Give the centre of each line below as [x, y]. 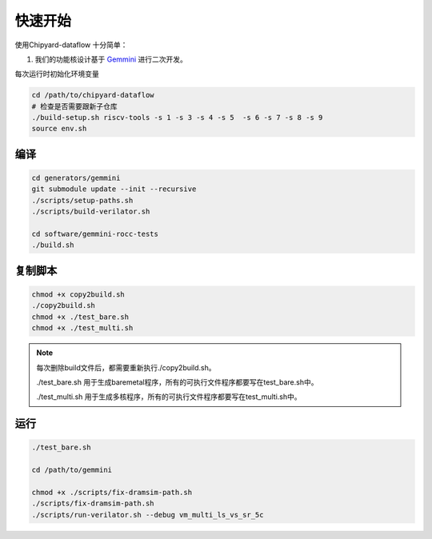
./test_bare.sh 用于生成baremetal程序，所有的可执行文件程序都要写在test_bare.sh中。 [177, 382]
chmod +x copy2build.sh [78, 295]
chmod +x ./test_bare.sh [80, 317]
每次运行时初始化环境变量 [57, 74]
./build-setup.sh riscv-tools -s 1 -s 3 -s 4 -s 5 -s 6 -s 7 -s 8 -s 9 [177, 118]
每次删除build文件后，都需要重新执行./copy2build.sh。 [126, 367]
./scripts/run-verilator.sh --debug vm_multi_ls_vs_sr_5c [148, 515]
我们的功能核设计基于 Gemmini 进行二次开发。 [111, 59]
